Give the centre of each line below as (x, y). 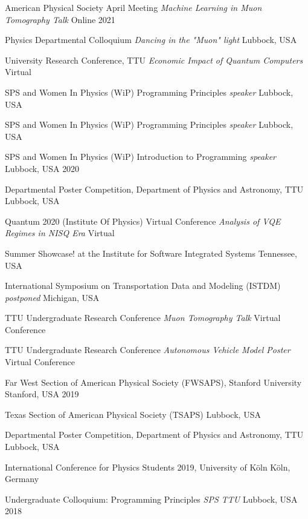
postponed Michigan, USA (52, 297)
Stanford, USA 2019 (42, 394)
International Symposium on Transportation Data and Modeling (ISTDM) (143, 286)
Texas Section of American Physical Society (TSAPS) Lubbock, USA (133, 414)
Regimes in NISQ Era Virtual (60, 233)
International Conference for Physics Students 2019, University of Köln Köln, (148, 467)
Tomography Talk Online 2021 (60, 19)
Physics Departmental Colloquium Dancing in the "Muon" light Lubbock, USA (151, 40)
